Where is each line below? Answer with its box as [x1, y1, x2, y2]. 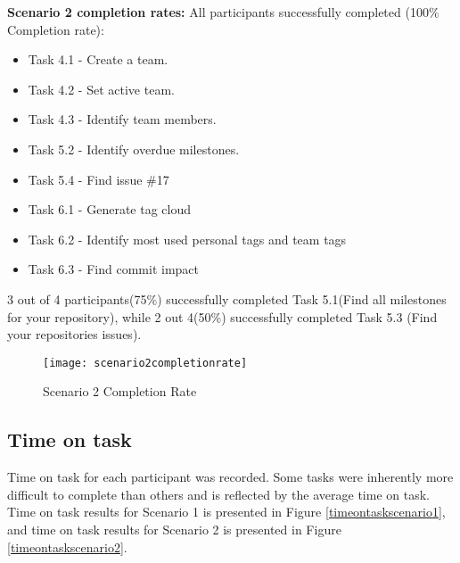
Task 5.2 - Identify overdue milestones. [28, 139, 240, 158]
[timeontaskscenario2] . [7, 537, 127, 556]
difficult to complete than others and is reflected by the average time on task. [7, 484, 430, 503]
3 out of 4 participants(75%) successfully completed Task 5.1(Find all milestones [7, 289, 447, 308]
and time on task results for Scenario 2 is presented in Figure [7, 519, 341, 538]
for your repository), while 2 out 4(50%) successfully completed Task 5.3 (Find [7, 307, 438, 326]
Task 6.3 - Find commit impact [28, 260, 199, 278]
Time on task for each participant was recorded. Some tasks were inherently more [7, 468, 454, 486]
